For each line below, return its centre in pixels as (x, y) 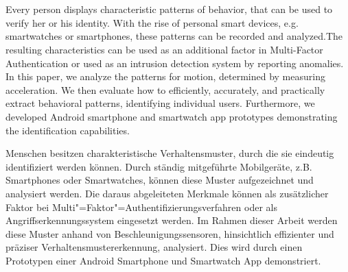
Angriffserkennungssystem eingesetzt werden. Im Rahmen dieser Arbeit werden (172, 220)
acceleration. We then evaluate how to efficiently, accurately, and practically (165, 89)
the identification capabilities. (68, 130)
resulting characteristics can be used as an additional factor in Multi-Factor (164, 49)
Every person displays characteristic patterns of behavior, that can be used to (169, 9)
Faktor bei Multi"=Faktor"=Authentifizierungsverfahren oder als (141, 207)
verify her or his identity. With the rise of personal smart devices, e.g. (152, 22)
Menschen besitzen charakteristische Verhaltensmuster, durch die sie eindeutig (170, 153)
